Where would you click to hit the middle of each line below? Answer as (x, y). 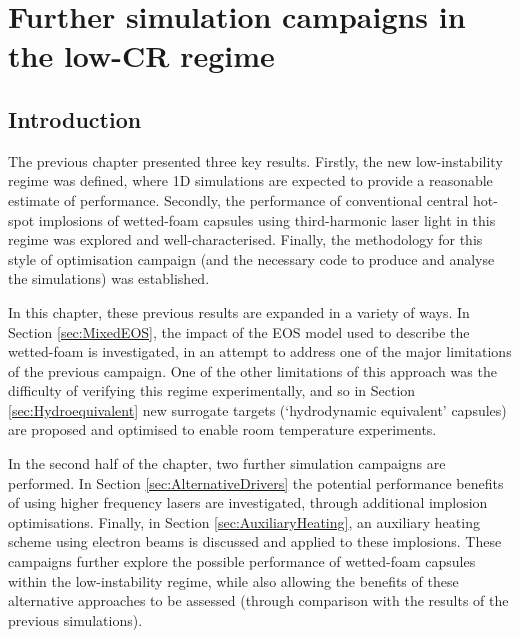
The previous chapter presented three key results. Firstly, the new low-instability (255, 160)
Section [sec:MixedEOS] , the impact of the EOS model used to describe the (239, 331)
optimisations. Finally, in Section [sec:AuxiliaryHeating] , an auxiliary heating (244, 521)
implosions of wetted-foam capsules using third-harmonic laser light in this (267, 219)
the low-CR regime (141, 55)
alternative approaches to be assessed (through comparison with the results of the (258, 600)
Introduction (75, 118)
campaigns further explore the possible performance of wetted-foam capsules (242, 561)
